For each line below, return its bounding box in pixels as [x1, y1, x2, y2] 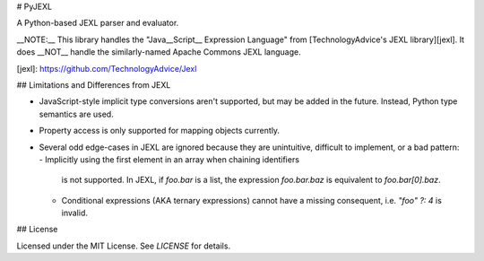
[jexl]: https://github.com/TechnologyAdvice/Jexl [16, 63, 197, 74]
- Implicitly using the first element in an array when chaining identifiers [39, 153, 300, 165]
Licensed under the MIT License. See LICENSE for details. [16, 240, 231, 251]
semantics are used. [39, 109, 114, 119]
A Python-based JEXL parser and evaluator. [16, 18, 179, 29]
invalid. [61, 207, 89, 219]
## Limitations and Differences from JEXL [16, 79, 171, 90]
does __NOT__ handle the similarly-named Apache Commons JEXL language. [16, 47, 301, 57]
